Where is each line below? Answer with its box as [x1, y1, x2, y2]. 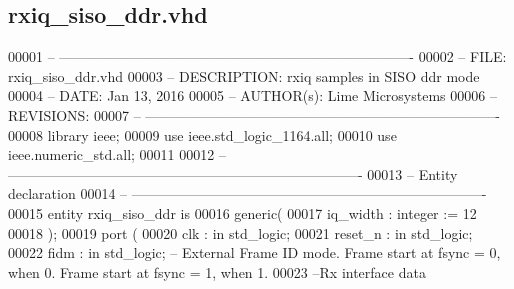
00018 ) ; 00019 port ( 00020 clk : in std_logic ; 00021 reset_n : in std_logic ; [8, 222, 473, 243]
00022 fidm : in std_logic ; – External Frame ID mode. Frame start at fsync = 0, [8, 242, 501, 263]
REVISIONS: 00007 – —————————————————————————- [8, 104, 500, 125]
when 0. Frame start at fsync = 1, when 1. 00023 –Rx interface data [8, 261, 426, 282]
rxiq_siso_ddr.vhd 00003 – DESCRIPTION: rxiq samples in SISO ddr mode [8, 65, 480, 86]
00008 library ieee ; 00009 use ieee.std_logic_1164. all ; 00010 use [8, 124, 397, 145]
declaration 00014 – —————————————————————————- [8, 183, 487, 204]
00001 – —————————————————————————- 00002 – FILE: [8, 46, 507, 67]
